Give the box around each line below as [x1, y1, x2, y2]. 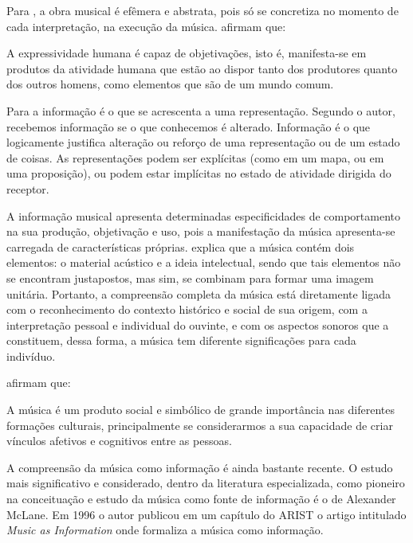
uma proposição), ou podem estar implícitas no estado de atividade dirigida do [6, 165, 391, 182]
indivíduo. [6, 347, 56, 364]
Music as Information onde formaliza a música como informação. [6, 522, 324, 538]
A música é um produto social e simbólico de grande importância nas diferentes [6, 401, 395, 418]
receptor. [6, 180, 49, 197]
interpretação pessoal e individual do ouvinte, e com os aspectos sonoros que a [6, 316, 389, 333]
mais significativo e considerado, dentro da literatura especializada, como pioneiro [6, 475, 405, 491]
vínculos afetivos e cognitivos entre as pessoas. [6, 432, 232, 449]
